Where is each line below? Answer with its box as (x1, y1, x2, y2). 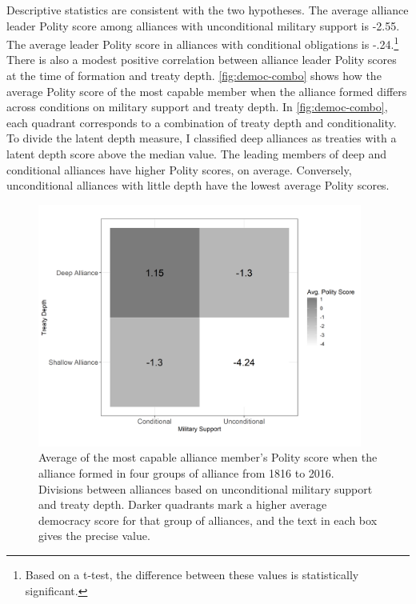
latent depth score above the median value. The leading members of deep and (6, 146, 387, 162)
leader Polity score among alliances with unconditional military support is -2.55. (6, 17, 400, 34)
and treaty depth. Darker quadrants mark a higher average (38, 496, 327, 513)
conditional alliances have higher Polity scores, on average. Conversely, (6, 161, 352, 178)
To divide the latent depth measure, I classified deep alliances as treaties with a (6, 130, 397, 146)
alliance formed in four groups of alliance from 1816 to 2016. (38, 465, 334, 482)
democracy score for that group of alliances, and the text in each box (38, 511, 378, 528)
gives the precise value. (38, 527, 150, 544)
